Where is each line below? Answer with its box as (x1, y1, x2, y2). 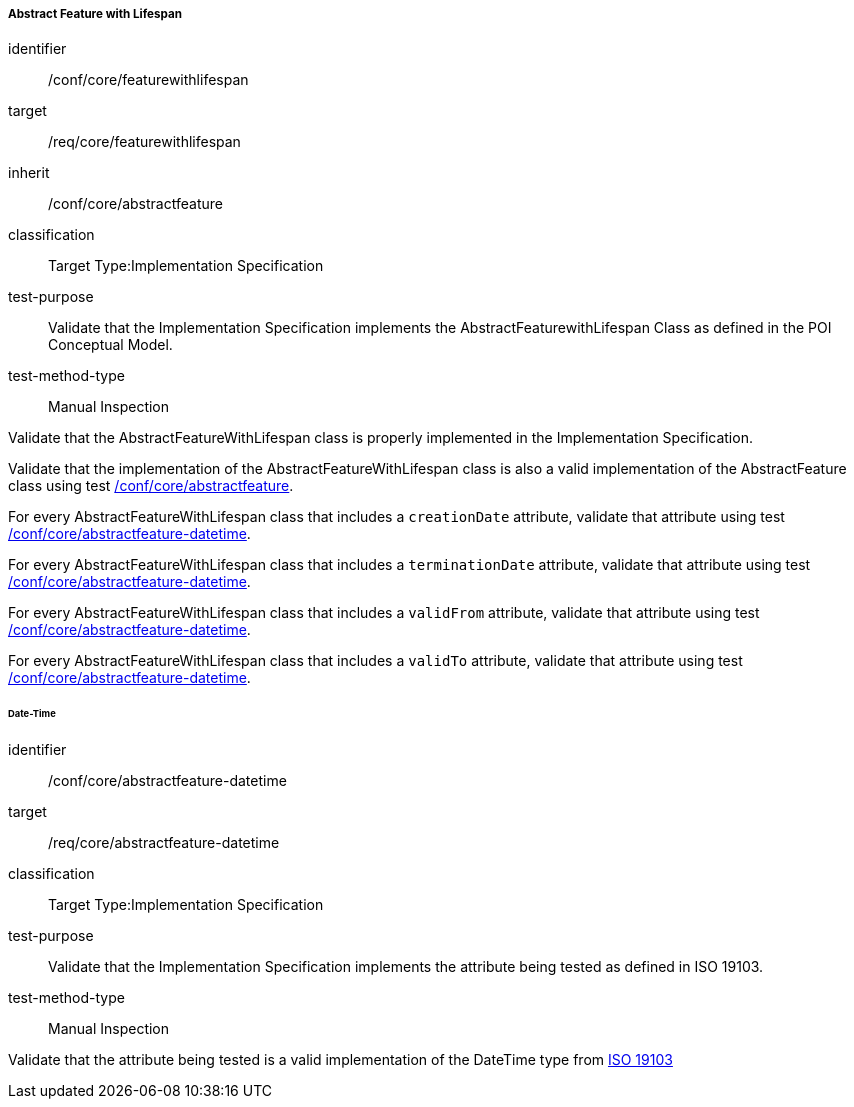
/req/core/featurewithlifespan (48, 133, 241, 151)
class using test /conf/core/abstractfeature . (8, 477, 294, 495)
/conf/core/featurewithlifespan (48, 71, 249, 89)
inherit (8, 164, 50, 182)
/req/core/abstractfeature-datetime (48, 834, 280, 852)
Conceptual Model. (48, 336, 173, 354)
